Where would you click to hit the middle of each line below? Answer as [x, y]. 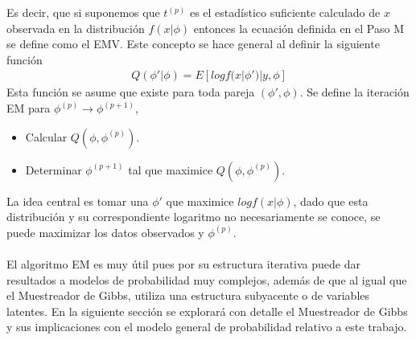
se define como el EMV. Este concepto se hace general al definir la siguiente [193, 44]
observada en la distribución [76, 28]
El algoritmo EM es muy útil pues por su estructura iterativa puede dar [184, 263]
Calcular [46, 136]
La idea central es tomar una [78, 201]
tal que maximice [171, 169]
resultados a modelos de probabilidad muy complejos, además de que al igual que [207, 279]
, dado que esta [331, 201]
